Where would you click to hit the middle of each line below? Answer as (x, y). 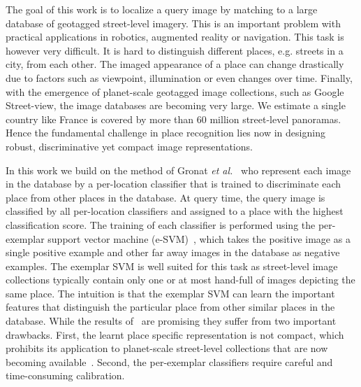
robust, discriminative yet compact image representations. (129, 146)
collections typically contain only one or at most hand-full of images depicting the (180, 280)
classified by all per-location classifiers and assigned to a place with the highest (175, 211)
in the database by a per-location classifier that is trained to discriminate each (174, 184)
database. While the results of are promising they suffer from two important (171, 321)
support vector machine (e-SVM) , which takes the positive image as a (199, 238)
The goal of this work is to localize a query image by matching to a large (162, 9)
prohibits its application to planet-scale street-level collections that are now (167, 348)
